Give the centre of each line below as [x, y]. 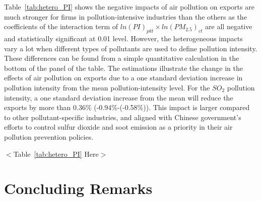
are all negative [229, 26]
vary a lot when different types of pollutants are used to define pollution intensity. [131, 48]
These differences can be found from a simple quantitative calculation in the [122, 58]
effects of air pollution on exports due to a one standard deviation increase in [123, 78]
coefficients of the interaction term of [61, 26]
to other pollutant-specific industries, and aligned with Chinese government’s [123, 117]
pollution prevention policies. [49, 136]
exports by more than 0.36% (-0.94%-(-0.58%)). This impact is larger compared [127, 107]
